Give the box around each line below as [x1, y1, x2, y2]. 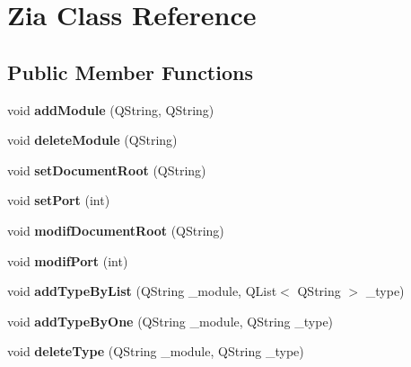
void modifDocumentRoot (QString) [7, 220, 224, 239]
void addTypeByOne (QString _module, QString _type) [7, 311, 334, 330]
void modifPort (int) [7, 251, 128, 270]
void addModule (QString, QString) [7, 100, 214, 119]
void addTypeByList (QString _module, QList [7, 282, 277, 300]
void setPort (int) [7, 191, 110, 210]
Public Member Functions [7, 58, 253, 85]
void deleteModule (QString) [7, 130, 178, 149]
